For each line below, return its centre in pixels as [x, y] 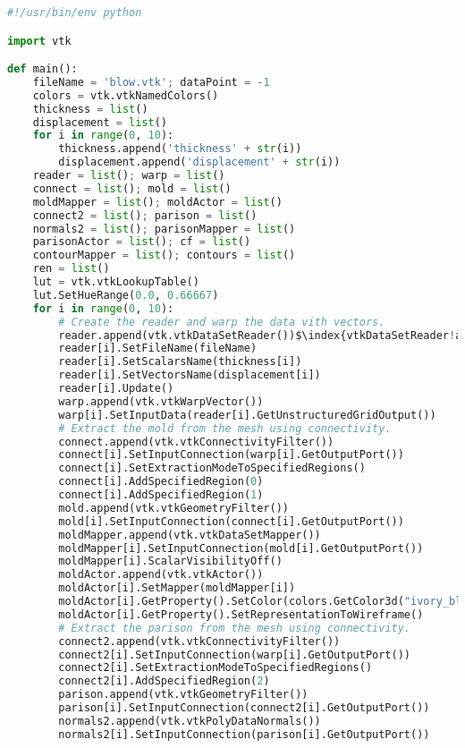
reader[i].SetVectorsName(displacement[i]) [190, 375]
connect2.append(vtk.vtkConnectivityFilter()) [199, 641]
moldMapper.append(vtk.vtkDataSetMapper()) [190, 535]
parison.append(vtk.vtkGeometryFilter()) [183, 695]
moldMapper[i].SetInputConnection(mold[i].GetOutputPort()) [241, 548]
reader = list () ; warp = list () [129, 176]
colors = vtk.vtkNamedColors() [126, 95]
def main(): [42, 69]
